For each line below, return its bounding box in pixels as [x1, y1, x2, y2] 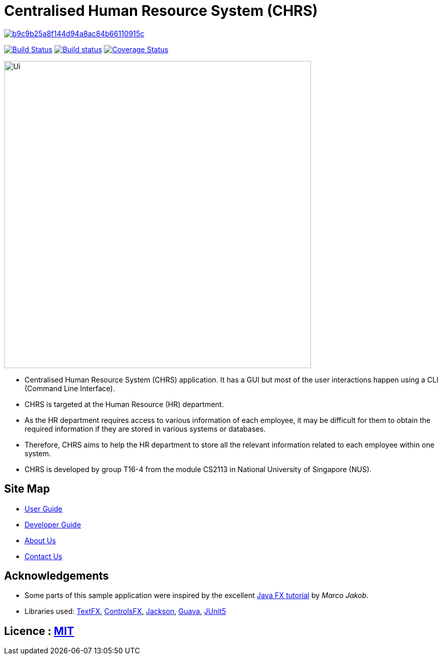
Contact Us [25, 551, 62, 561]
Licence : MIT [4, 624, 74, 637]
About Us [25, 536, 56, 545]
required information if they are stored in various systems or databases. [25, 424, 266, 433]
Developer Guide [25, 520, 81, 529]
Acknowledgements [4, 569, 109, 583]
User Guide [25, 504, 63, 513]
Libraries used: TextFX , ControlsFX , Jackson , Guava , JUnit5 [25, 607, 226, 616]
